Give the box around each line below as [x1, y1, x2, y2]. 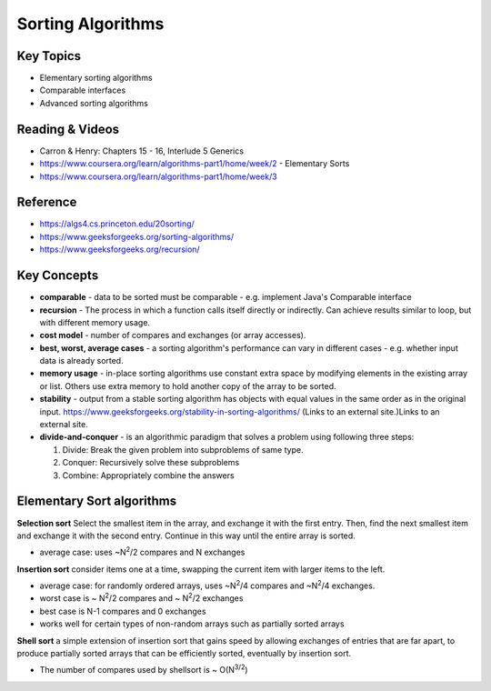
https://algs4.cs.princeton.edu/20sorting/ [39, 218, 195, 229]
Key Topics [16, 48, 82, 64]
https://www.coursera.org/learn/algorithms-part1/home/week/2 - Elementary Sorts [39, 158, 350, 169]
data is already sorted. [39, 356, 124, 366]
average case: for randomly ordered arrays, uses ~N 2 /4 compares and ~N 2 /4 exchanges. [39, 578, 376, 591]
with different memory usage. [39, 316, 150, 327]
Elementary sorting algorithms [39, 73, 154, 84]
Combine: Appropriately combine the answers [62, 469, 235, 481]
